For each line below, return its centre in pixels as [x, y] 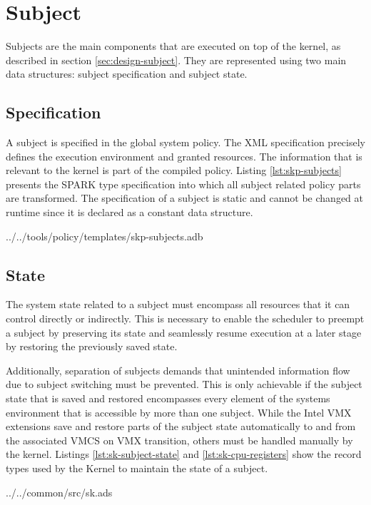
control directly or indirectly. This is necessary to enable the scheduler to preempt [185, 318]
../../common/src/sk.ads [59, 492]
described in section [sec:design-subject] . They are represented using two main [176, 60]
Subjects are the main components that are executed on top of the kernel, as [173, 46]
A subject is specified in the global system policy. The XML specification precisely [185, 142]
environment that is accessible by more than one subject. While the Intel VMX [179, 412]
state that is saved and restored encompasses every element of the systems [168, 398]
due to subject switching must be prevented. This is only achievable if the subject [184, 384]
